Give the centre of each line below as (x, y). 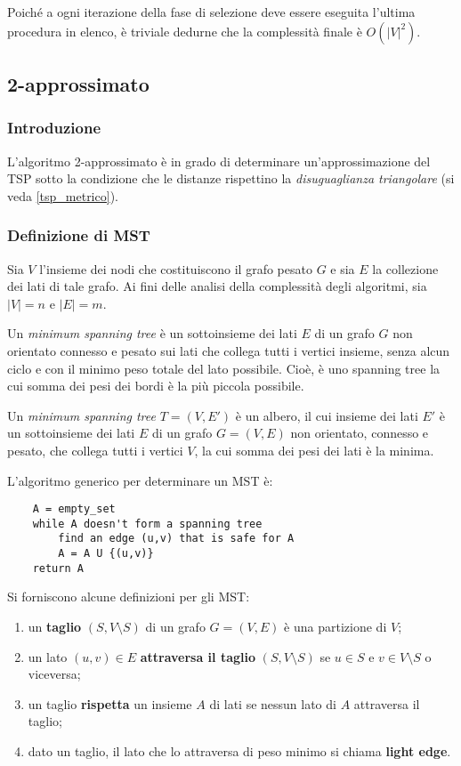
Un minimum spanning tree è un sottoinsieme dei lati (152, 333)
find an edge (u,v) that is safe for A (176, 539)
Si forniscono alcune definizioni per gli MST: (129, 597)
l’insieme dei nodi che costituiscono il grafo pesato (176, 268)
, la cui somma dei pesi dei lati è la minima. (314, 450)
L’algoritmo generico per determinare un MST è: (140, 480)
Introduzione (54, 128)
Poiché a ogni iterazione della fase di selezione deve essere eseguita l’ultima (211, 12)
